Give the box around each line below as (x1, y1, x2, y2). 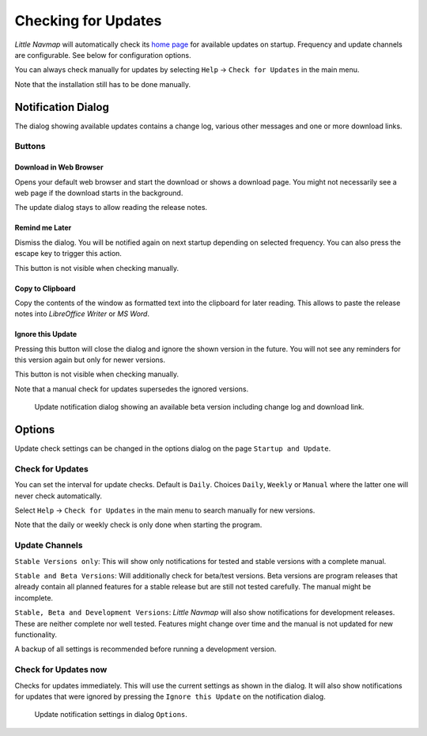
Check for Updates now (14, 664, 108, 675)
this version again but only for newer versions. (14, 355, 166, 364)
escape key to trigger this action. (14, 249, 123, 258)
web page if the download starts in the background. (14, 188, 183, 197)
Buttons (14, 141, 47, 152)
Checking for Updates (14, 12, 162, 29)
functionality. (14, 630, 58, 639)
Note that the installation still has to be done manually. (14, 79, 191, 89)
